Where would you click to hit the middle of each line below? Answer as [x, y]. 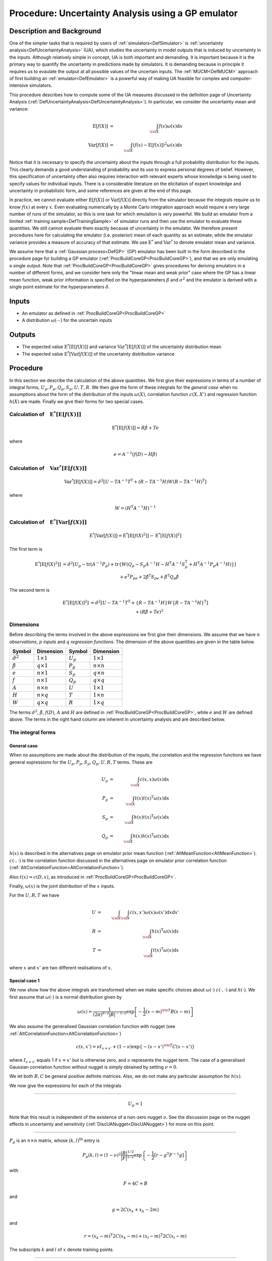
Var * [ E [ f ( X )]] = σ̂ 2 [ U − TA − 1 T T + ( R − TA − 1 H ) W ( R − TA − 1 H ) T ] [135, 481]
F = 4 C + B [135, 1183]
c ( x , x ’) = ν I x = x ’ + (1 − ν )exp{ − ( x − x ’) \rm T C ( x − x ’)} [135, 1047]
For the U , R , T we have [34, 895]
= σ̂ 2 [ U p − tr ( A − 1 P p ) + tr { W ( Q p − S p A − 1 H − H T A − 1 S [124, 564]
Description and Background [55, 31]
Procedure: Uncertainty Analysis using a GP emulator [123, 13]
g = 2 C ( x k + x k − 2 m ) [135, 1211]
